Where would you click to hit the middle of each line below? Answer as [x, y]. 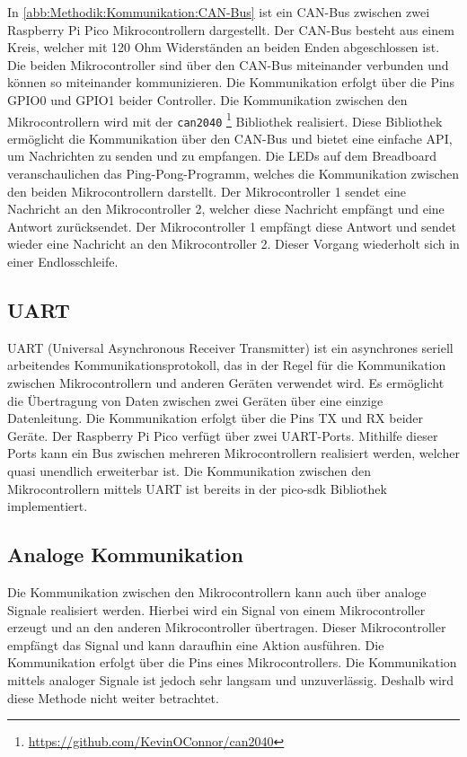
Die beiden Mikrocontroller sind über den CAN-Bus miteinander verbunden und [228, 64]
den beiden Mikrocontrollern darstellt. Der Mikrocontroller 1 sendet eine [207, 191]
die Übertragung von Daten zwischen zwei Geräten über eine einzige [195, 400]
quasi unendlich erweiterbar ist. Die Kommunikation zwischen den [189, 470]
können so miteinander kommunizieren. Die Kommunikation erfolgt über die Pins [231, 82]
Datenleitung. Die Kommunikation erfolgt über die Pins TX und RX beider [216, 418]
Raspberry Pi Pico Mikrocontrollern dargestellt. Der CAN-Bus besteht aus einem [231, 29]
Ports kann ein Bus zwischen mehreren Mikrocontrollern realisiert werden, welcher [233, 453]
